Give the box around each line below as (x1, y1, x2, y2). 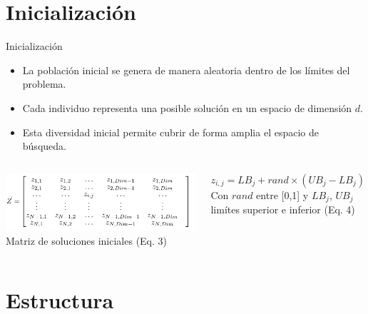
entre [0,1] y (256, 187, 309, 202)
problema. (22, 76, 66, 91)
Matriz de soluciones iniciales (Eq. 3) (6, 233, 168, 248)
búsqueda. (22, 138, 66, 153)
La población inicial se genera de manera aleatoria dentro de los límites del (22, 62, 350, 77)
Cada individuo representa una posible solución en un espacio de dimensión (22, 100, 352, 115)
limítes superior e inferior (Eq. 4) (210, 202, 355, 217)
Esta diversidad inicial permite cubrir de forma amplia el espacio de (22, 124, 319, 139)
